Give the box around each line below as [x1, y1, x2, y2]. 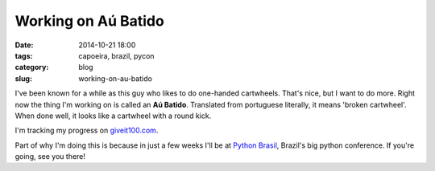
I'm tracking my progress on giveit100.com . [14, 125, 159, 136]
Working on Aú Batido [14, 12, 164, 30]
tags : [14, 51, 33, 60]
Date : [14, 40, 34, 50]
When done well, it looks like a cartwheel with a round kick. [14, 111, 212, 120]
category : [14, 63, 49, 72]
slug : [14, 73, 32, 83]
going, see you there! [14, 152, 86, 161]
